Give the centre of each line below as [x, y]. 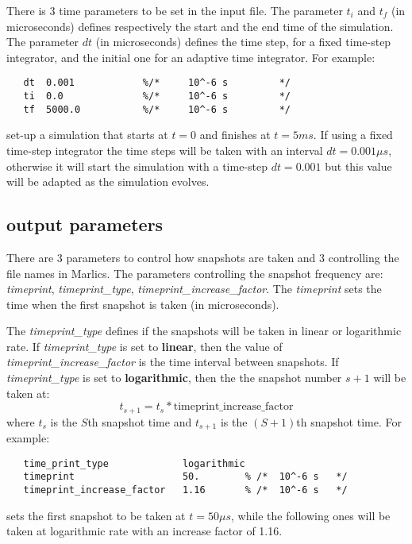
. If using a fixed [353, 135]
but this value [358, 166]
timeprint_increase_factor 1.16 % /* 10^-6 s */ [185, 490]
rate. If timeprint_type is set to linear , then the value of [144, 346]
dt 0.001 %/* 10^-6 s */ [157, 83]
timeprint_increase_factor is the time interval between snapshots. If [173, 362]
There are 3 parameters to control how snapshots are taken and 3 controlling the [203, 257]
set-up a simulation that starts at [87, 135]
